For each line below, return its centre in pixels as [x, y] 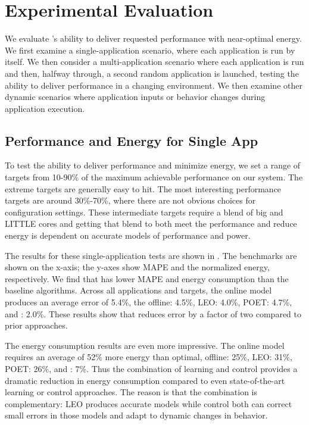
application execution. [45, 108]
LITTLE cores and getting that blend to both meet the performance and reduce [151, 224]
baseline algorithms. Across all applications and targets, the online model [138, 290]
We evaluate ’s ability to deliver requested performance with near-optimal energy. [153, 38]
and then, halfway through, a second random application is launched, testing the [152, 73]
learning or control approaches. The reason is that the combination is [131, 392]
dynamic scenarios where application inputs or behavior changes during [135, 97]
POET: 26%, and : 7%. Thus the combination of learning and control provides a [151, 368]
